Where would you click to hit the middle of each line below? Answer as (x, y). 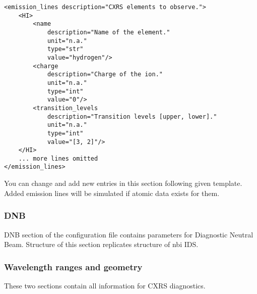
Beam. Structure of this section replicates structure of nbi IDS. (101, 244)
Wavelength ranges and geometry (73, 266)
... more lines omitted (58, 158)
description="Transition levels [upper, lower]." (132, 116)
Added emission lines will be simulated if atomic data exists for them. (112, 193)
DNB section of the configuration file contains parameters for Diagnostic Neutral (129, 234)
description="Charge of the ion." (105, 75)
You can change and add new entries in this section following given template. (123, 183)
